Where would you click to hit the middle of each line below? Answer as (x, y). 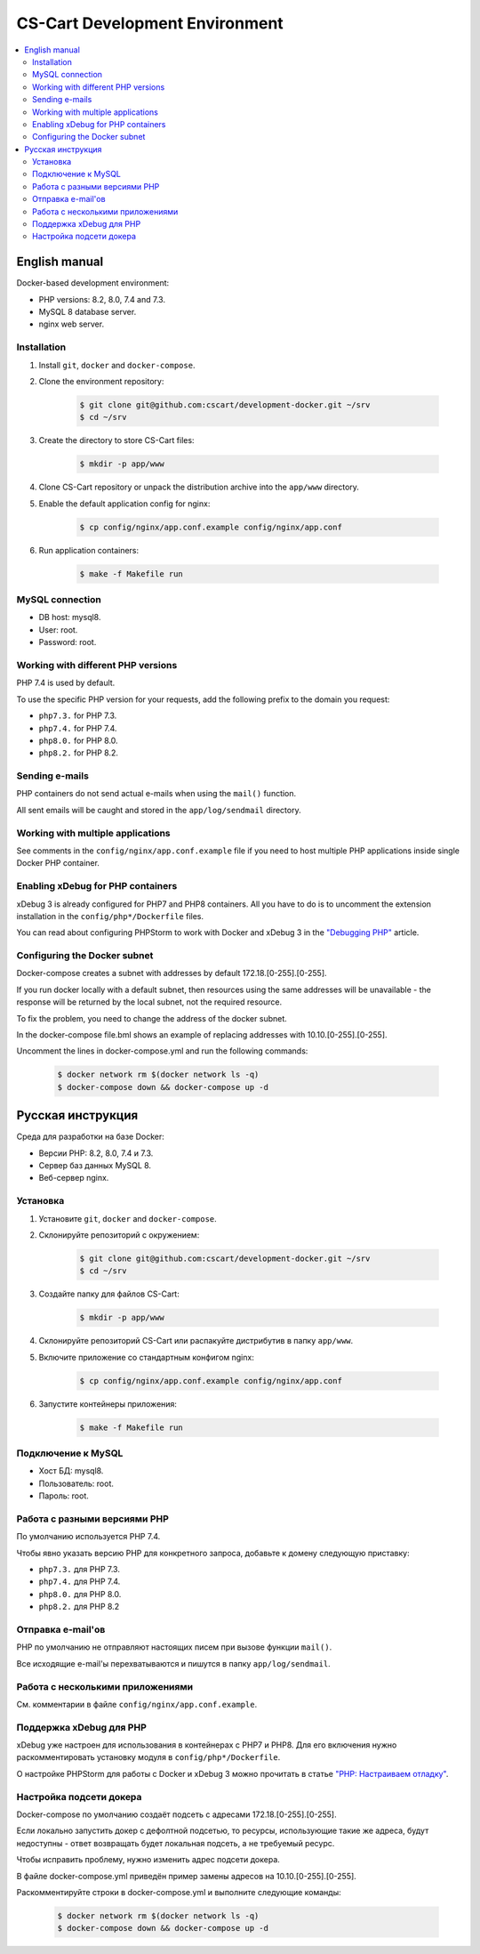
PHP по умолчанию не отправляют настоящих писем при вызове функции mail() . (174, 1647)
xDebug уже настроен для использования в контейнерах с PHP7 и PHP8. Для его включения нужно (207, 1745)
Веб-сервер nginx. (74, 1178)
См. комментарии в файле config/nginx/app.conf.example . (137, 1704)
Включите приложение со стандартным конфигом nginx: (147, 1357)
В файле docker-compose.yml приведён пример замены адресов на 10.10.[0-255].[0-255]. (187, 1876)
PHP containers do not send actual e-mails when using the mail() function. (156, 794)
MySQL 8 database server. (88, 312)
